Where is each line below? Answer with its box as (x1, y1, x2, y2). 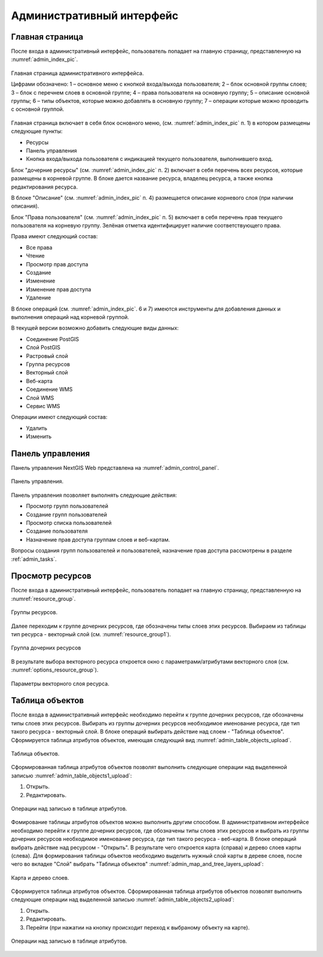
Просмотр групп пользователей (26, 503, 109, 510)
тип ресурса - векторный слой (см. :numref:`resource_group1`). (11, 630, 171, 637)
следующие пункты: (11, 127, 63, 135)
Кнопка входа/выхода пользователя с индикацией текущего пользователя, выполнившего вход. (26, 156, 273, 163)
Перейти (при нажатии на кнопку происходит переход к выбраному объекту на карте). (26, 923, 250, 931)
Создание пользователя (26, 527, 88, 535)
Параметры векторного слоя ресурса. (11, 680, 110, 687)
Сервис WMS (26, 402, 60, 409)
